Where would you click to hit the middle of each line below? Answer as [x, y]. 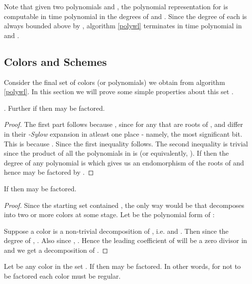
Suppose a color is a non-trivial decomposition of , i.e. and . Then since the [116, 231]
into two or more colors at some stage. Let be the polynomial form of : [109, 214]
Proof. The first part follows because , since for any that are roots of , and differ [124, 124]
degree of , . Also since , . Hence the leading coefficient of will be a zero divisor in [126, 240]
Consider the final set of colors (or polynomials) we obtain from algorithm [115, 82]
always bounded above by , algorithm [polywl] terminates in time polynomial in [123, 26]
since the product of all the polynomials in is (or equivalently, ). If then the [116, 153]
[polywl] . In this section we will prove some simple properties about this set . [119, 91]
